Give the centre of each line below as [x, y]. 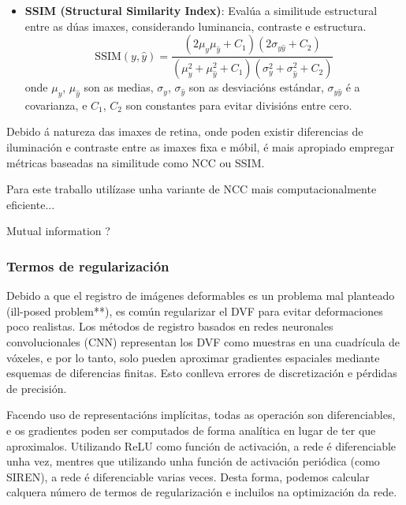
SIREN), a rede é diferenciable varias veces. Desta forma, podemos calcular [188, 476]
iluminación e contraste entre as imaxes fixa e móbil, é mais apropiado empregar [201, 147]
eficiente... [31, 204]
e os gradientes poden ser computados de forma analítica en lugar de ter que [191, 430]
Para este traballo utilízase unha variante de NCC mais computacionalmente [192, 189]
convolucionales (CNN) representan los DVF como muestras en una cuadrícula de [203, 342]
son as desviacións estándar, [256, 87]
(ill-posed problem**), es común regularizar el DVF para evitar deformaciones [195, 310]
